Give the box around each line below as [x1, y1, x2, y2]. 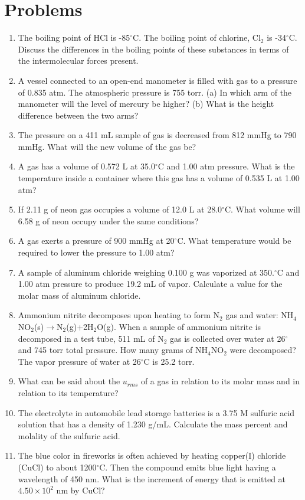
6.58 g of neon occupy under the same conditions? [18, 214, 199, 227]
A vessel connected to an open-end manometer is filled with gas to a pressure [18, 74, 297, 86]
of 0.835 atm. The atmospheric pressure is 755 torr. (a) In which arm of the [18, 86, 292, 98]
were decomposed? [229, 344, 296, 356]
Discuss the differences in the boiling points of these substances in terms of [18, 43, 289, 55]
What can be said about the [18, 375, 120, 387]
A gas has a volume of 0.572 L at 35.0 [18, 160, 155, 172]
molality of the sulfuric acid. [18, 429, 120, 442]
